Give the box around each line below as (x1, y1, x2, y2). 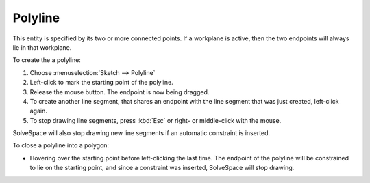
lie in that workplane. (12, 43, 72, 51)
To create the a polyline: (12, 56, 82, 64)
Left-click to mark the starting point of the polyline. (29, 79, 174, 87)
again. (29, 107, 48, 115)
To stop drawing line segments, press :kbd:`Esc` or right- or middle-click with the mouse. (29, 116, 282, 124)
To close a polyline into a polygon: (12, 141, 110, 150)
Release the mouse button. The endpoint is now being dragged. (29, 87, 210, 96)
